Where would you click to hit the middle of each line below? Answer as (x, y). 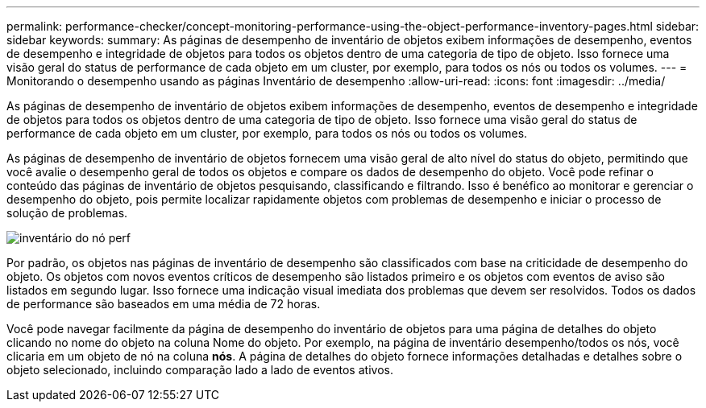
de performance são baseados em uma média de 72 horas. (164, 304)
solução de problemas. (67, 213)
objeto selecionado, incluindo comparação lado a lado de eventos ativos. (200, 370)
